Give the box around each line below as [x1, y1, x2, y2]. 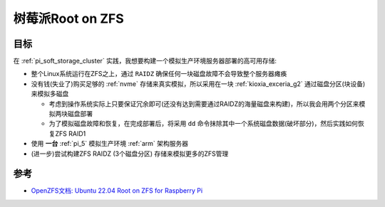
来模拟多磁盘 [31, 90, 69, 98]
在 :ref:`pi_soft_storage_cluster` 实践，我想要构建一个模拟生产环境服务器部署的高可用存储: [13, 57, 277, 65]
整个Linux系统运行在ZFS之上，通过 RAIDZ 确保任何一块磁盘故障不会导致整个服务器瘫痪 [31, 70, 287, 78]
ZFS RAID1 [54, 129, 86, 138]
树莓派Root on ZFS [13, 11, 124, 26]
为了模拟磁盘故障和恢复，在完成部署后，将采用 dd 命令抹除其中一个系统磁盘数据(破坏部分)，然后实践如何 [48, 120, 358, 128]
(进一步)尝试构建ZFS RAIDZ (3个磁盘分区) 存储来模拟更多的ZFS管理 [31, 149, 229, 158]
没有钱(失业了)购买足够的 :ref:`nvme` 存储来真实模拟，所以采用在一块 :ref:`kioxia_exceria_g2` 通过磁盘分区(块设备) [31, 79, 366, 88]
